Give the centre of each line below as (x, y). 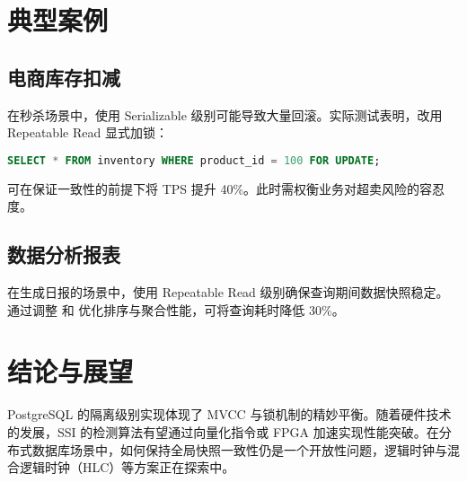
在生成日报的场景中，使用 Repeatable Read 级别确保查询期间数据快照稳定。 (228, 292)
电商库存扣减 (64, 77)
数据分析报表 (64, 254)
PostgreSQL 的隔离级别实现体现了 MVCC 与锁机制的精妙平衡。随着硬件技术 (229, 414)
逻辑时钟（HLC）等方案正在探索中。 (127, 467)
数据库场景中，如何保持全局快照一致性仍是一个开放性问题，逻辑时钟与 (239, 449)
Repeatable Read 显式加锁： (88, 132)
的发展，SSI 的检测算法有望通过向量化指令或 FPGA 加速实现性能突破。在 (223, 431)
